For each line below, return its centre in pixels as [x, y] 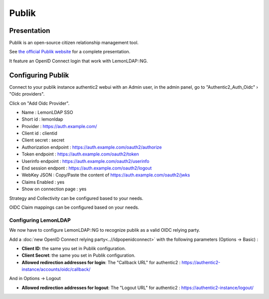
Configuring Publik [39, 75]
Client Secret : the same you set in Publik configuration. [78, 255]
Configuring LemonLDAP [40, 220]
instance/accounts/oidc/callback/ [56, 270]
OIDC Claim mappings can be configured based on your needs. [74, 207]
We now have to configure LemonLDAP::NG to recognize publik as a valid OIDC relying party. [105, 230]
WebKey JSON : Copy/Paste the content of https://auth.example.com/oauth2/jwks [106, 175]
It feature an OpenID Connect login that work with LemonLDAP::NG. [78, 61]
